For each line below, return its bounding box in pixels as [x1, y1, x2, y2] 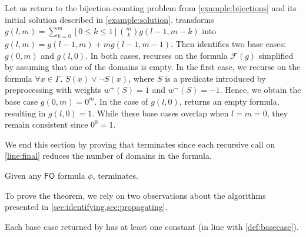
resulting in [5, 106, 46, 119]
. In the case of [94, 95, 148, 107]
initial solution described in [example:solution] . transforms [5, 13, 214, 25]
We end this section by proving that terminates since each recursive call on [5, 138, 275, 150]
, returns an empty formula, [179, 95, 280, 107]
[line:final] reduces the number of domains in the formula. [5, 149, 212, 162]
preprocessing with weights [5, 84, 102, 96]
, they [267, 106, 288, 119]
